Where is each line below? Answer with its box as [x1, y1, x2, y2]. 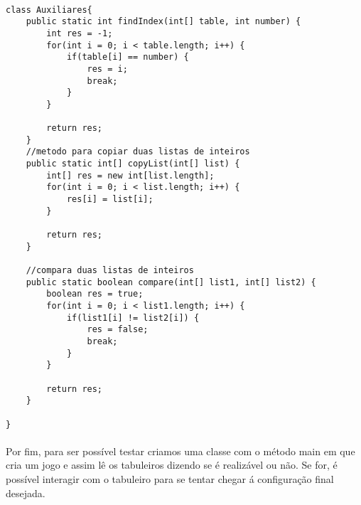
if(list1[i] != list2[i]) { [66, 312, 200, 323]
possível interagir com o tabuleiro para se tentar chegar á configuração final [6, 472, 334, 486]
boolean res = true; [46, 289, 144, 299]
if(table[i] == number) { [66, 52, 189, 63]
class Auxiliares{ [6, 4, 92, 15]
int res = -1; [46, 28, 113, 38]
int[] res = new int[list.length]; [46, 170, 215, 181]
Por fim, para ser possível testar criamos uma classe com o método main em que [6, 443, 355, 458]
